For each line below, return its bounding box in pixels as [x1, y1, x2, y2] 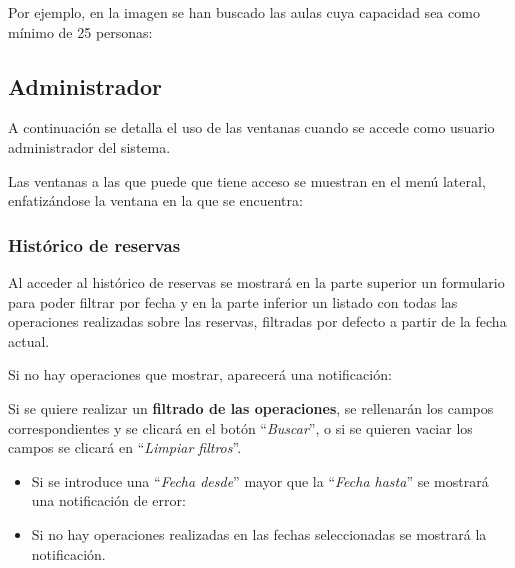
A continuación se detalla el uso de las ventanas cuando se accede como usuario [8, 117, 495, 138]
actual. [8, 330, 50, 351]
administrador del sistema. [8, 136, 171, 157]
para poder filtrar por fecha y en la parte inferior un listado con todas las [8, 291, 458, 312]
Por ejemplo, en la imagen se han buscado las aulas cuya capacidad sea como [8, 2, 480, 22]
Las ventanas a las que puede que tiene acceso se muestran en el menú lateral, [8, 170, 486, 191]
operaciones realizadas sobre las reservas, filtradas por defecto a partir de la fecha [8, 311, 507, 332]
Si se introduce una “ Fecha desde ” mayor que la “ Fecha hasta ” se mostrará [31, 470, 489, 491]
